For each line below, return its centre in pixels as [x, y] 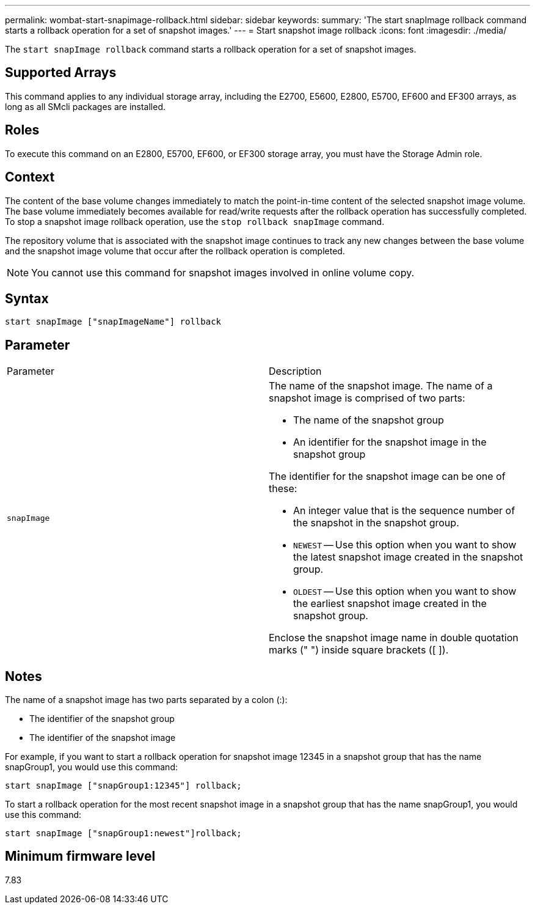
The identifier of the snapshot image [103, 738]
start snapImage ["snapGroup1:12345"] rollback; [123, 786]
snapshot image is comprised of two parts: [367, 398]
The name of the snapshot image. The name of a [381, 386]
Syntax [27, 298]
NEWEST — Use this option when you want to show [405, 545]
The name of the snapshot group [369, 420]
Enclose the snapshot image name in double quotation [394, 638]
